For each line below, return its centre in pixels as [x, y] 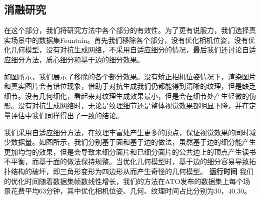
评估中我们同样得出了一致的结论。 [67, 115]
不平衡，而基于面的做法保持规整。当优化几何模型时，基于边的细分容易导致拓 [130, 161]
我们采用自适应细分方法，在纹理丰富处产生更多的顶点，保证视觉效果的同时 [126, 132]
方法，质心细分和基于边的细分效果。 [84, 59]
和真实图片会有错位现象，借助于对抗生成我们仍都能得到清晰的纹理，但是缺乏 [130, 86]
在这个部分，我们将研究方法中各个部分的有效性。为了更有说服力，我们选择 [126, 30]
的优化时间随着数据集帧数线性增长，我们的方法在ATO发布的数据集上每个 [124, 181]
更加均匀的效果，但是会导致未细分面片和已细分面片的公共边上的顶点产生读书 [130, 151]
